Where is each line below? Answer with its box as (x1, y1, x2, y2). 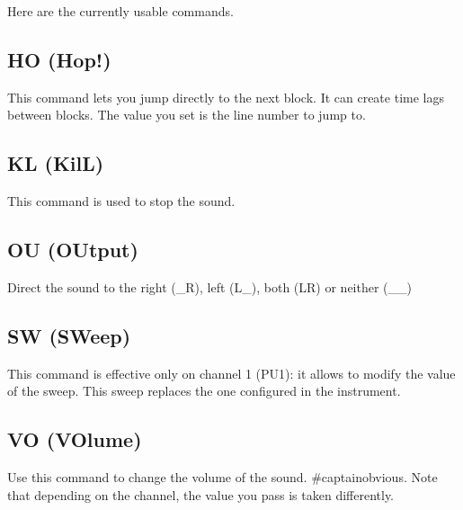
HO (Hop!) (7, 45, 111, 73)
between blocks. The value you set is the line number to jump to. (7, 105, 366, 124)
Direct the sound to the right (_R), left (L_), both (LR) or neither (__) (7, 277, 413, 296)
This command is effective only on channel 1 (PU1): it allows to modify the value (7, 363, 456, 382)
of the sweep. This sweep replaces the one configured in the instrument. (7, 381, 401, 400)
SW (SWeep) (7, 321, 131, 349)
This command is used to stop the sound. (7, 192, 236, 210)
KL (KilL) (7, 149, 104, 177)
